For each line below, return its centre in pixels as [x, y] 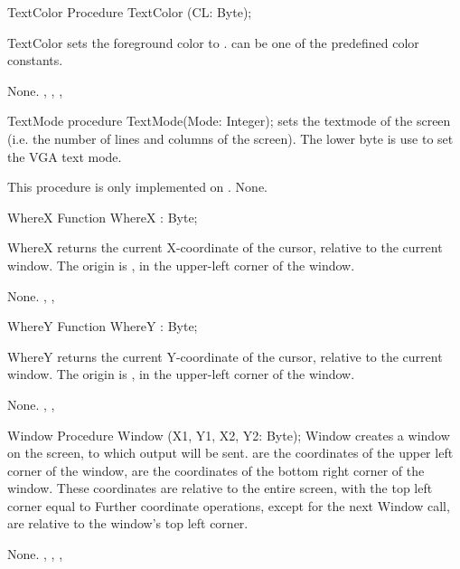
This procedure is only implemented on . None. [138, 187]
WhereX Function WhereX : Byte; [103, 217]
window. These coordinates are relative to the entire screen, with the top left [220, 488]
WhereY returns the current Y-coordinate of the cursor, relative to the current [225, 356]
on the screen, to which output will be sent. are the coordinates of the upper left [230, 453]
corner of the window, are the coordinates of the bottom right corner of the [216, 470]
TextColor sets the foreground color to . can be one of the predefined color [213, 42]
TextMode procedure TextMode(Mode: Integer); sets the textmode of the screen [229, 121]
